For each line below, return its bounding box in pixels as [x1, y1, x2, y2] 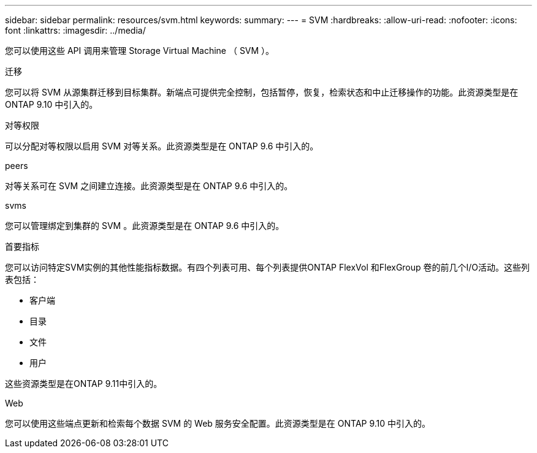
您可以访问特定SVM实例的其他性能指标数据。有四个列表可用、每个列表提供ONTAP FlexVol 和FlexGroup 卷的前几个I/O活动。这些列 [5, 262, 530, 272]
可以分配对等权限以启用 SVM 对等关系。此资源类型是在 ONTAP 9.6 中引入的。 [5, 141, 319, 151]
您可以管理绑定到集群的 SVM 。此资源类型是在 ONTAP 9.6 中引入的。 [5, 220, 284, 231]
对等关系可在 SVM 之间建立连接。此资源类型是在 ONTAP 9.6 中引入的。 [5, 181, 293, 191]
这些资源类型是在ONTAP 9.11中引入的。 [5, 378, 162, 389]
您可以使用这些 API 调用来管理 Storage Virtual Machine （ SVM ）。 [5, 45, 275, 56]
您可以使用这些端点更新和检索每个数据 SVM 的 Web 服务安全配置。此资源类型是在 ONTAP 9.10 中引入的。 [5, 418, 431, 429]
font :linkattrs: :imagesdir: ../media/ [5, 25, 146, 36]
